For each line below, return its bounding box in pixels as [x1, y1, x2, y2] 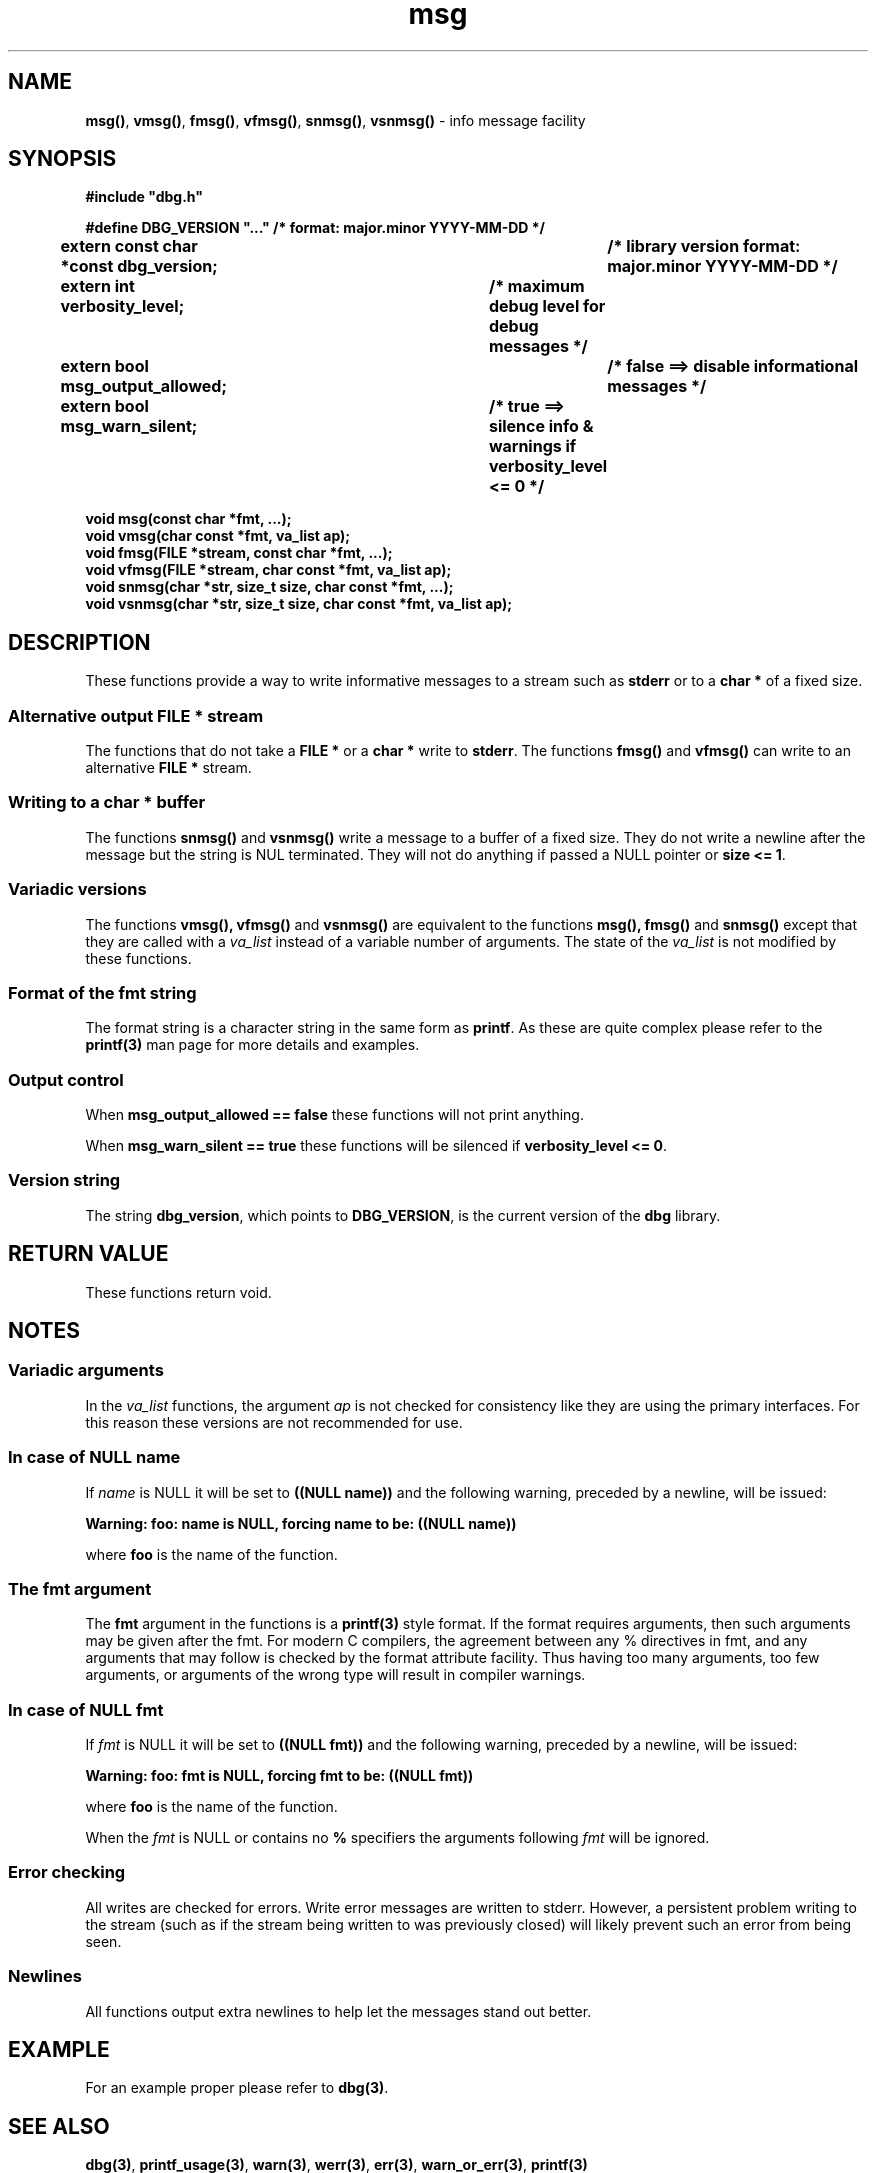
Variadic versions [8, 879, 147, 900]
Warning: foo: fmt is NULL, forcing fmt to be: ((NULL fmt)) [85, 1767, 474, 1785]
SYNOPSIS [8, 146, 117, 172]
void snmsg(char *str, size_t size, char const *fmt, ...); [85, 578, 454, 596]
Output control [8, 1069, 124, 1090]
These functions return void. [85, 1283, 272, 1301]
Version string [8, 1170, 121, 1191]
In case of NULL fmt [8, 1699, 164, 1720]
